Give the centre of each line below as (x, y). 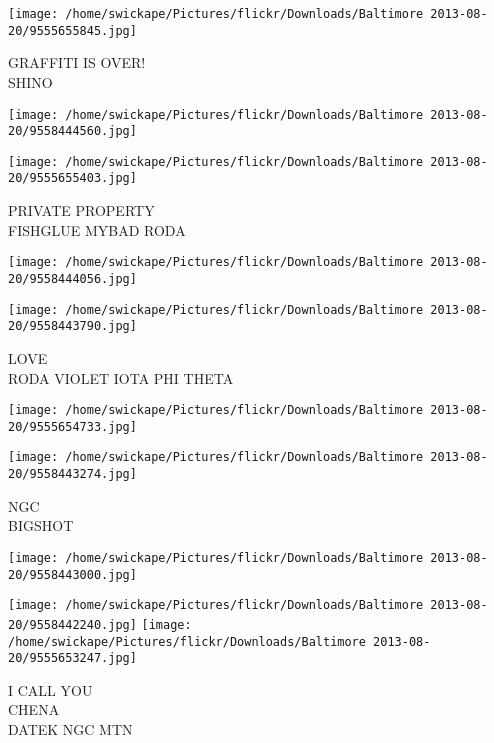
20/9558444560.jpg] (72, 131)
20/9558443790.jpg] (72, 326)
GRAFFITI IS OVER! (77, 62)
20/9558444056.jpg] (72, 278)
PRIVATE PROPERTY (81, 210)
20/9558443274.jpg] (72, 474)
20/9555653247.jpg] (72, 658)
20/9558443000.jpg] (72, 574)
